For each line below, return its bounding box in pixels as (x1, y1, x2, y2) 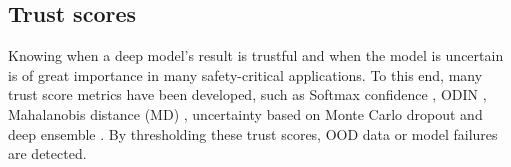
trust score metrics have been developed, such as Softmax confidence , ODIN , (8, 84, 487, 105)
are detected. (8, 143, 87, 164)
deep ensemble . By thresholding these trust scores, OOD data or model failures (8, 123, 498, 144)
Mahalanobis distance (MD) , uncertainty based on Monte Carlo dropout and (8, 103, 483, 124)
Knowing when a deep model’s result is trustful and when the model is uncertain (8, 45, 504, 66)
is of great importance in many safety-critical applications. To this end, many (8, 64, 483, 85)
